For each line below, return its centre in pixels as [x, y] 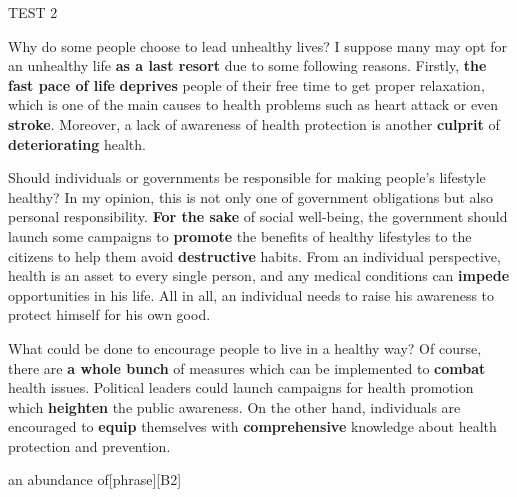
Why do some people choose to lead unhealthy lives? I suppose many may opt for [257, 45]
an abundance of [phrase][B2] [95, 479]
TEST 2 [33, 12]
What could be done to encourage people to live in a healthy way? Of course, [245, 347]
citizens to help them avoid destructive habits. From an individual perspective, [254, 255]
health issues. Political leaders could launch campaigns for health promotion [241, 387]
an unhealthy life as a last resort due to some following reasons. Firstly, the [247, 65]
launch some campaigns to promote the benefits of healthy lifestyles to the [240, 235]
